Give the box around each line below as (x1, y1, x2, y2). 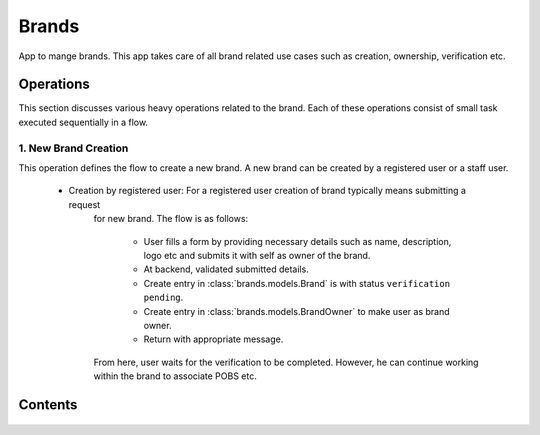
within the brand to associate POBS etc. (93, 370, 257, 382)
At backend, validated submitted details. (143, 263, 309, 275)
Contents (18, 396, 78, 413)
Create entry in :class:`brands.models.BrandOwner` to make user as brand (143, 305, 450, 317)
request (68, 198, 101, 210)
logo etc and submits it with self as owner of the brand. (143, 249, 371, 261)
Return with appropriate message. (143, 333, 284, 345)
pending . (143, 291, 184, 304)
